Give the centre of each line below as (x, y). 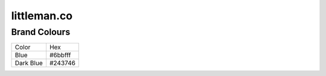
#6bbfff (60, 55)
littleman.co (42, 16)
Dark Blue (29, 63)
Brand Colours (41, 32)
